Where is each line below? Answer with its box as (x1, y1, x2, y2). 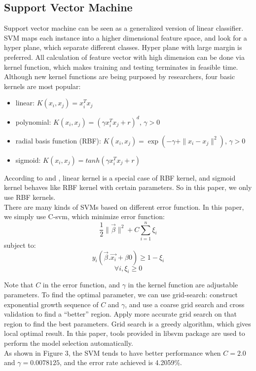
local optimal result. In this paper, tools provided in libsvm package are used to (4, 328, 245, 338)
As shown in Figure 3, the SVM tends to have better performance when (4, 347, 221, 358)
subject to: (4, 239, 36, 250)
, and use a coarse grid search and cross (125, 299, 245, 309)
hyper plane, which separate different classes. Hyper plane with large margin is (4, 42, 242, 52)
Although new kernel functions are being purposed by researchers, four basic (4, 71, 235, 82)
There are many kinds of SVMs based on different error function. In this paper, (4, 201, 244, 212)
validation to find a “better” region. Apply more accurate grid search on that (4, 309, 237, 319)
